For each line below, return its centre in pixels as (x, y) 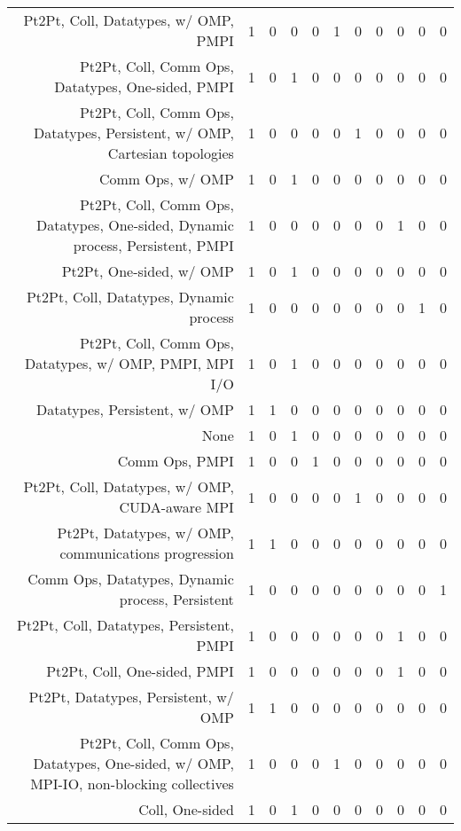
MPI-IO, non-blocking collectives (132, 784)
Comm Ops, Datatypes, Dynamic (131, 579)
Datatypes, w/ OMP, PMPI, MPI (129, 363)
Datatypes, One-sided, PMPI (144, 86)
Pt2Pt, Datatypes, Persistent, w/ (131, 697)
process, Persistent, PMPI (153, 245)
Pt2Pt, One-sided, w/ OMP (148, 271)
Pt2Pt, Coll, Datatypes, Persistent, (125, 625)
